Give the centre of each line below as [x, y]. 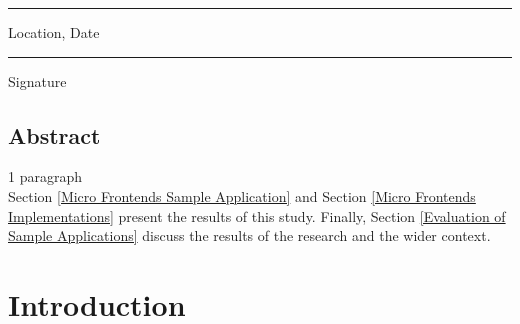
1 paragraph [45, 176]
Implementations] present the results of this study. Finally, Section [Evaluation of [257, 215]
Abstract [54, 134]
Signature [37, 80]
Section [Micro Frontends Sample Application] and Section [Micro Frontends [242, 195]
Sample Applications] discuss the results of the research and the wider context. [249, 235]
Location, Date [54, 32]
